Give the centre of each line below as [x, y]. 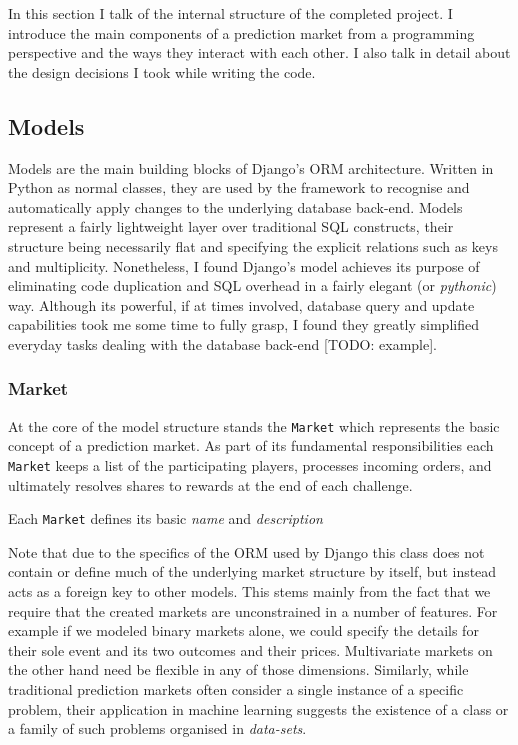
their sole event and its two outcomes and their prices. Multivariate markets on [250, 649]
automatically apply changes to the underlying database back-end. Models [235, 206]
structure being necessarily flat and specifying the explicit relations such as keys [253, 245]
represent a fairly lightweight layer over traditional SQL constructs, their [231, 226]
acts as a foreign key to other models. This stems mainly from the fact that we [249, 591]
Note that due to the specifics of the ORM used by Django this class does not [246, 551]
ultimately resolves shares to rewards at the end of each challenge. [210, 484]
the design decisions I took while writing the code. [162, 71]
